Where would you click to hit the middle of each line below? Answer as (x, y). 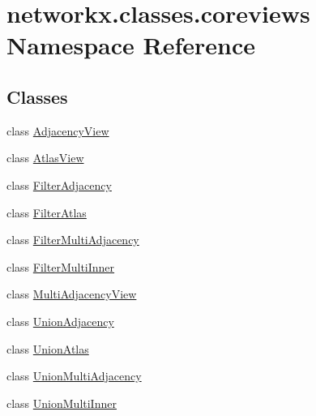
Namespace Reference (131, 45)
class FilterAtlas (47, 212)
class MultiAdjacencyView (72, 294)
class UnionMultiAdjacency (74, 376)
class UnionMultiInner (62, 403)
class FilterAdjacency (59, 184)
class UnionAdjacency (60, 321)
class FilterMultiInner (61, 266)
